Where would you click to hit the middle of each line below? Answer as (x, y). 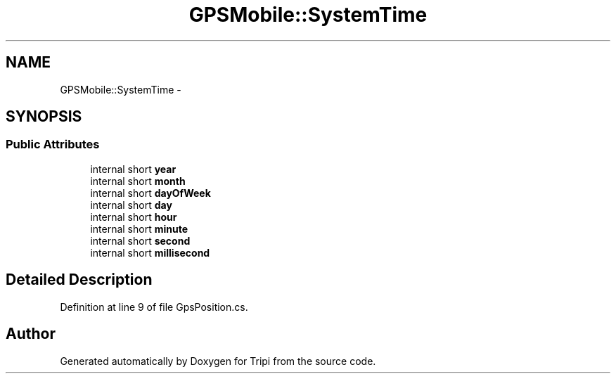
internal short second (140, 240)
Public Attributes (53, 144)
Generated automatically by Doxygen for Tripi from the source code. (218, 361)
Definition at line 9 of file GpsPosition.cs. (154, 307)
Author (31, 334)
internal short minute (139, 229)
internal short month (138, 181)
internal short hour (134, 217)
